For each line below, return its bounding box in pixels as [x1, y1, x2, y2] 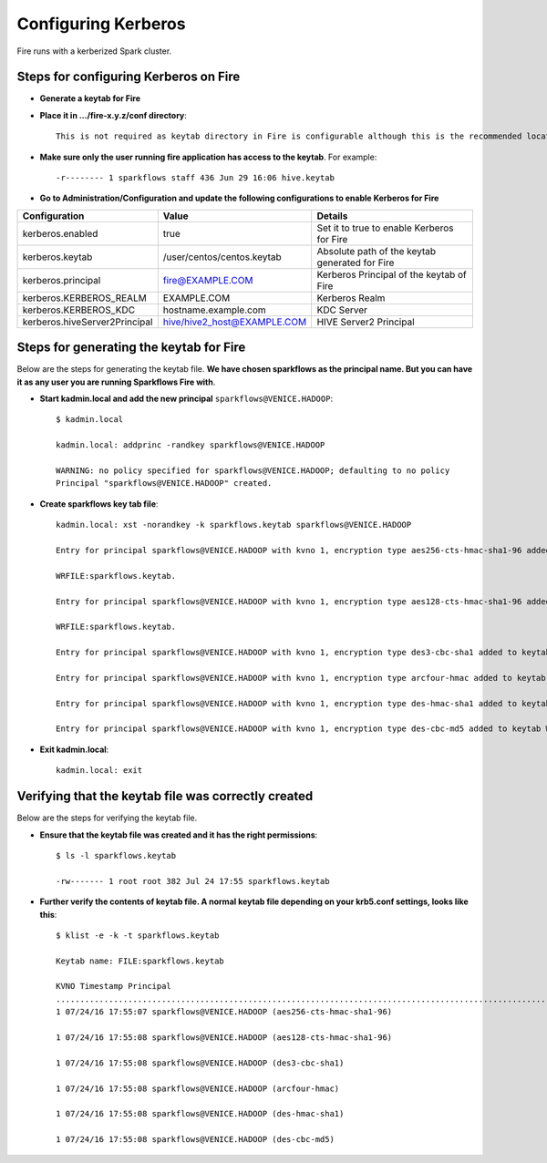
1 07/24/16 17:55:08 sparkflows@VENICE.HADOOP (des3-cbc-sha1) [56, 1057, 345, 1068]
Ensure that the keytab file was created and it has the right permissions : [39, 829, 318, 840]
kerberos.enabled [22, 227, 98, 240]
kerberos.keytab [22, 251, 93, 263]
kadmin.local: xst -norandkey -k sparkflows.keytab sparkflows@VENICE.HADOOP [56, 520, 412, 530]
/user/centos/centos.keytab [162, 251, 282, 263]
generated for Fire [316, 256, 395, 269]
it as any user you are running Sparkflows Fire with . [16, 376, 216, 387]
